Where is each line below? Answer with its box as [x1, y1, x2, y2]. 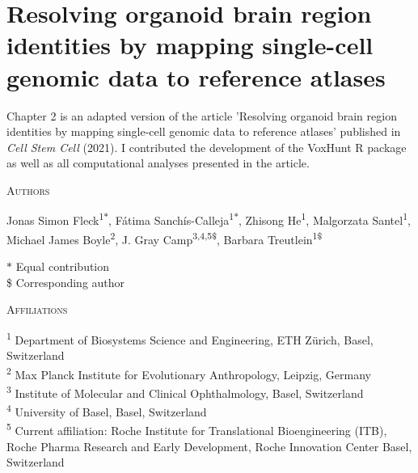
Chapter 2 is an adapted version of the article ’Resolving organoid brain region [6, 107, 397, 124]
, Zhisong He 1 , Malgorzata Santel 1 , [239, 209, 411, 229]
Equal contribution [15, 257, 110, 274]
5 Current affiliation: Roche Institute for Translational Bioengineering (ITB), [6, 420, 387, 438]
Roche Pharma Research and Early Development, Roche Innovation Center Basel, [6, 437, 412, 454]
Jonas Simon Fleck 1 [6, 209, 104, 229]
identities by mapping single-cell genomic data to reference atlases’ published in [6, 123, 401, 140]
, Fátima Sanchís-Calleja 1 [108, 209, 234, 229]
